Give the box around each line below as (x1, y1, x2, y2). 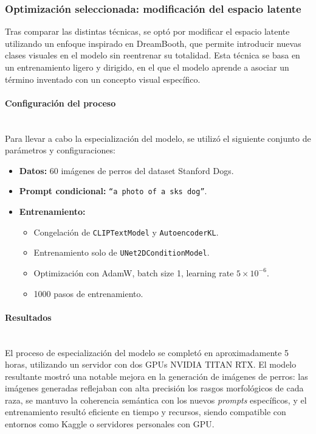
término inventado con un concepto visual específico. (5, 72, 201, 85)
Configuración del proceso (5, 96, 116, 109)
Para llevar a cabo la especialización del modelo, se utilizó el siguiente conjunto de (5, 131, 311, 144)
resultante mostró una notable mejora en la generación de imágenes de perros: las (5, 369, 308, 382)
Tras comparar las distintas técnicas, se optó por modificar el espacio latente (5, 25, 290, 38)
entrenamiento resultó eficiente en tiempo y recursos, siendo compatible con (5, 405, 286, 418)
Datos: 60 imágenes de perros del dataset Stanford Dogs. (19, 164, 234, 177)
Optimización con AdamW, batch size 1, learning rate (33, 266, 234, 279)
